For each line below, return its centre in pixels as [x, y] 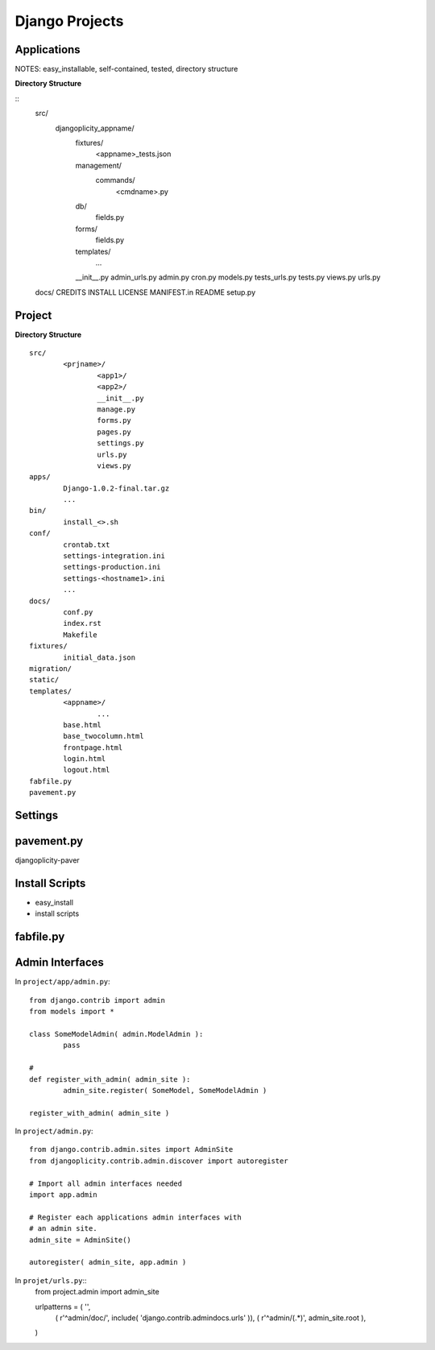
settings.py [120, 443]
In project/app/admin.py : [62, 982]
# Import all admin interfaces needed [106, 1183]
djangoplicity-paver [47, 860]
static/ [44, 680]
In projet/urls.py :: [51, 1280]
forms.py [114, 420]
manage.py [116, 409]
